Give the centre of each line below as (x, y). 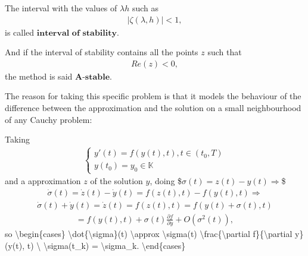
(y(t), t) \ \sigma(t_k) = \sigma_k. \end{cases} (95, 245)
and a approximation (43, 181)
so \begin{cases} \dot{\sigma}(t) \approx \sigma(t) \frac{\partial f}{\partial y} (154, 234)
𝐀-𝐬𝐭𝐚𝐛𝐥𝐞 (92, 77)
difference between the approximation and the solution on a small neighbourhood (153, 108)
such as (145, 8)
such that (225, 52)
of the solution (116, 181)
